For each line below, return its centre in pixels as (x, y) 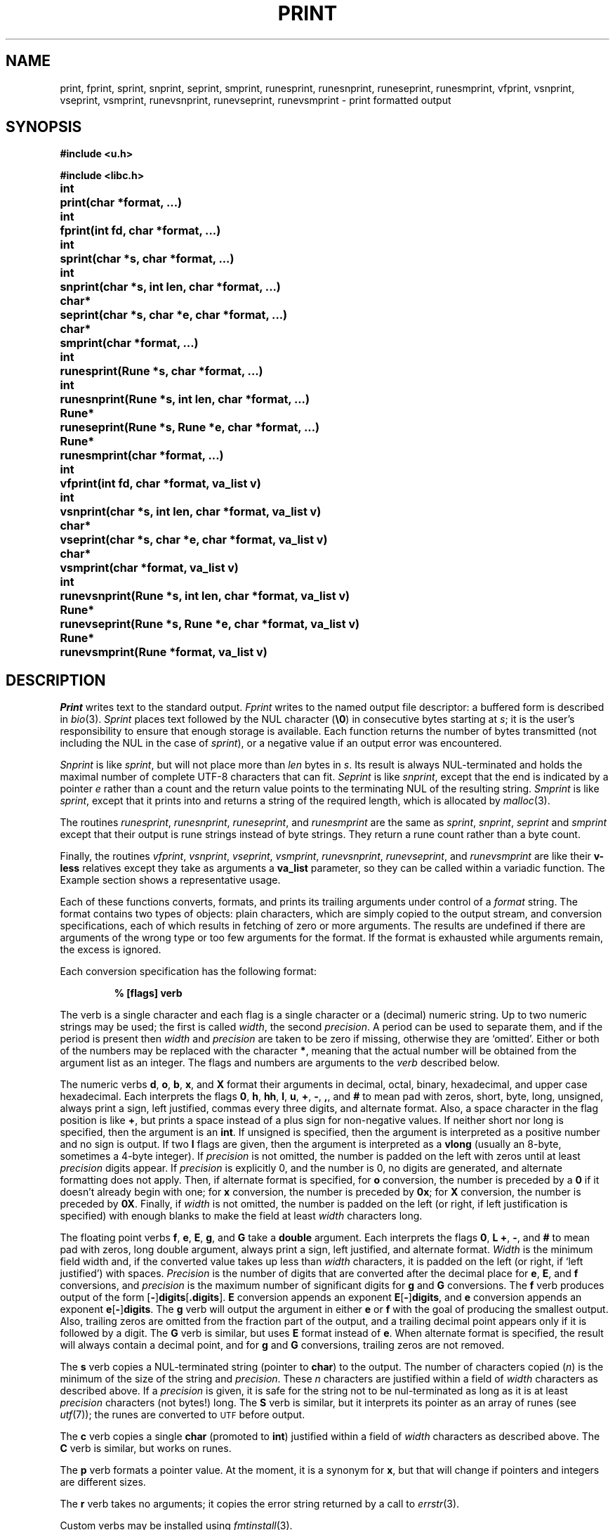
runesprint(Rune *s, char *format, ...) (161, 371)
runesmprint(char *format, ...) (142, 456)
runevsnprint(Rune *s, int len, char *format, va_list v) (205, 596)
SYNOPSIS (44, 127)
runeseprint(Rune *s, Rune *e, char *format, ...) (190, 427)
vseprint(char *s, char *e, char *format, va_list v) (194, 540)
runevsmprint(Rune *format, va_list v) (164, 652)
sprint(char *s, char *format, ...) (147, 259)
